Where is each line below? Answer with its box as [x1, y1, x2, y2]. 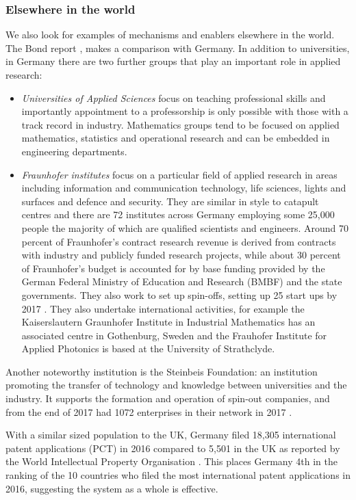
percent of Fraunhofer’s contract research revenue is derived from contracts [21, 234, 336, 248]
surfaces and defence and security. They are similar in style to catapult [21, 194, 319, 208]
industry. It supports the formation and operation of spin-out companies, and [5, 391, 330, 406]
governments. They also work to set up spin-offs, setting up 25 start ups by [21, 287, 338, 302]
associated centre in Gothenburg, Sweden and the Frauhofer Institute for [21, 328, 327, 342]
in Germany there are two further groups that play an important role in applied [5, 54, 341, 68]
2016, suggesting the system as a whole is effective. [5, 481, 218, 495]
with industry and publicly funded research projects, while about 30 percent [21, 248, 341, 262]
